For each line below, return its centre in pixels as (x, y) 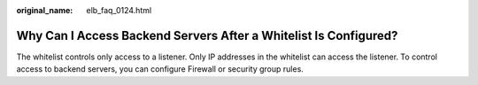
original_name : (45, 10)
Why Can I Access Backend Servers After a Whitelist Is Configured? (207, 35)
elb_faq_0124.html (119, 10)
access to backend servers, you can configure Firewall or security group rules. (160, 69)
